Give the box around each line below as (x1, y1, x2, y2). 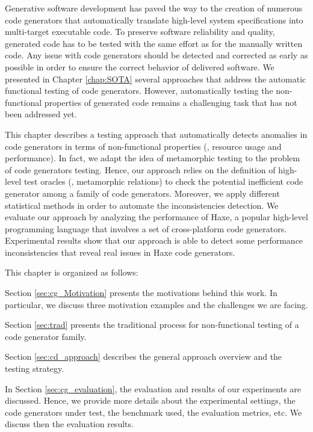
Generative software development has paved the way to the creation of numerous (5, 2, 303, 14)
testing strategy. (5, 362, 64, 375)
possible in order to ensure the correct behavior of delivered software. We (5, 60, 274, 73)
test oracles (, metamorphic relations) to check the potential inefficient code (23, 175, 303, 188)
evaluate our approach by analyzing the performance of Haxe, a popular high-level (5, 211, 308, 223)
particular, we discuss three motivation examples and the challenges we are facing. (5, 298, 308, 310)
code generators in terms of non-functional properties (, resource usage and (5, 140, 282, 152)
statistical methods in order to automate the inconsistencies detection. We (5, 199, 279, 211)
